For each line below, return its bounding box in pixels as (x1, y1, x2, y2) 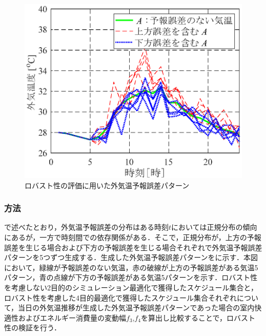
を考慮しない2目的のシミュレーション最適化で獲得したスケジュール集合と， (4, 282, 258, 292)
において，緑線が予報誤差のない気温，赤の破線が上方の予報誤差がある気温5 (4, 262, 258, 272)
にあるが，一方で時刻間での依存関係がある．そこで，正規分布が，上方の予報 (4, 232, 261, 242)
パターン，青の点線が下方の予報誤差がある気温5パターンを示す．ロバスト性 (4, 272, 258, 283)
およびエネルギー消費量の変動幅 (18, 312, 126, 323)
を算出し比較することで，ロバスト (141, 312, 256, 323)
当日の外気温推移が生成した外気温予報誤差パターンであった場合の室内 (18, 302, 255, 313)
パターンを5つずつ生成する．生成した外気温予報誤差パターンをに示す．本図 (4, 252, 258, 263)
